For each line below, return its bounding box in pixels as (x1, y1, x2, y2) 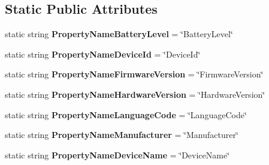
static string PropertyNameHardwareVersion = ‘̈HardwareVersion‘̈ (5, 88, 265, 100)
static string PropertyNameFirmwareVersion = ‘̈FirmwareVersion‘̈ (5, 68, 264, 80)
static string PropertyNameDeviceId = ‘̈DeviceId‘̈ (5, 47, 201, 60)
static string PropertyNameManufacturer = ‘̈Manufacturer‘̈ (5, 128, 238, 141)
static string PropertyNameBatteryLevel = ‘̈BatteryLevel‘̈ (5, 28, 233, 40)
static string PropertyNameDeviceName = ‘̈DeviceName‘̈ (5, 148, 230, 161)
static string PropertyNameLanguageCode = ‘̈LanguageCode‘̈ (5, 108, 247, 121)
